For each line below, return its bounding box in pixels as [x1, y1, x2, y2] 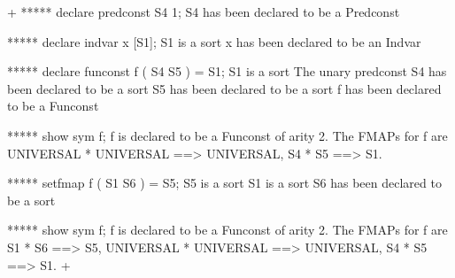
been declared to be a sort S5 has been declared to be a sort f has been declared [7, 79, 442, 97]
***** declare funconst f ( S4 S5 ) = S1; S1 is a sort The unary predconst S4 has [7, 62, 447, 81]
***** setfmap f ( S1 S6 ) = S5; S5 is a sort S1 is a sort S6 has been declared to [7, 174, 442, 192]
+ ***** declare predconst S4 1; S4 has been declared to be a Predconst [7, 3, 400, 20]
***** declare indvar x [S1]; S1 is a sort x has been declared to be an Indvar [7, 32, 421, 50]
